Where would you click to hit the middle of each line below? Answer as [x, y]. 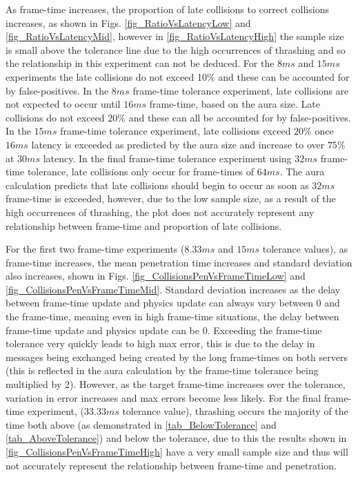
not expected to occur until [63, 104]
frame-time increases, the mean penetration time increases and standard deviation [179, 262]
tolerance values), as [305, 249]
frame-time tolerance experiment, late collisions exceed [176, 131]
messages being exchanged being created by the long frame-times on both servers [177, 357]
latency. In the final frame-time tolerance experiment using [167, 158]
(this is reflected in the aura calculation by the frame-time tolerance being [162, 370]
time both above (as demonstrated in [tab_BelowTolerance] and [141, 424]
